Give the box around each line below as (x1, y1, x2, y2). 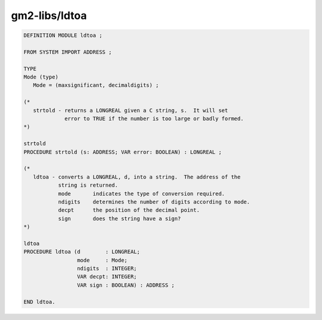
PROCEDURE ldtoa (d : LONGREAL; (23, 249, 140, 255)
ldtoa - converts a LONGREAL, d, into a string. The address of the (33, 173, 241, 180)
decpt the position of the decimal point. (58, 207, 200, 214)
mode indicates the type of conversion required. (58, 190, 225, 197)
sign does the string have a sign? (58, 215, 181, 222)
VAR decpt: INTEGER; (76, 274, 137, 280)
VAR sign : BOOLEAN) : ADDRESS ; (76, 281, 175, 288)
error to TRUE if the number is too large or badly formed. (64, 115, 244, 122)
